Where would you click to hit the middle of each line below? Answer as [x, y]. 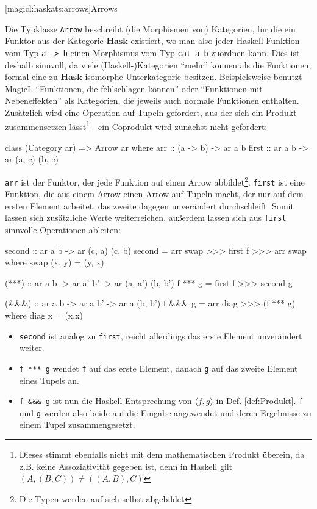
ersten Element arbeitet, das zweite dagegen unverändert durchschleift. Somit [149, 205]
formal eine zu [31, 77]
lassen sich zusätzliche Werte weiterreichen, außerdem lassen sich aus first [146, 218]
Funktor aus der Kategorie [54, 41]
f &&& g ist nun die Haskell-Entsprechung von [105, 401]
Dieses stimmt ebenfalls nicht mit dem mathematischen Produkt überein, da [162, 454]
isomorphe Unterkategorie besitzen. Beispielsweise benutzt [194, 77]
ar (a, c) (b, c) [32, 159]
